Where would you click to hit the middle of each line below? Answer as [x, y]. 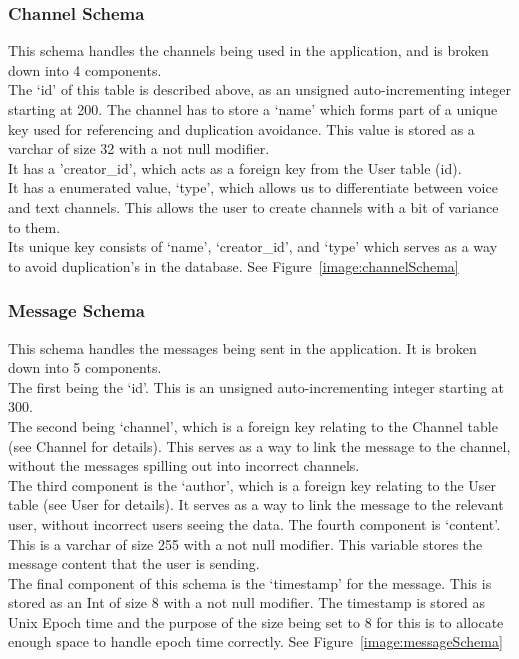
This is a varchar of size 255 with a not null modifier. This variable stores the [245, 543]
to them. [34, 226]
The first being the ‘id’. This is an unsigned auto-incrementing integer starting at [256, 386]
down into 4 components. [85, 69]
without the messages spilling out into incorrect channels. [184, 465]
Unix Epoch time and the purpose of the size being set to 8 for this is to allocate [256, 621]
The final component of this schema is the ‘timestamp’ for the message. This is [250, 582]
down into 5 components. [85, 367]
